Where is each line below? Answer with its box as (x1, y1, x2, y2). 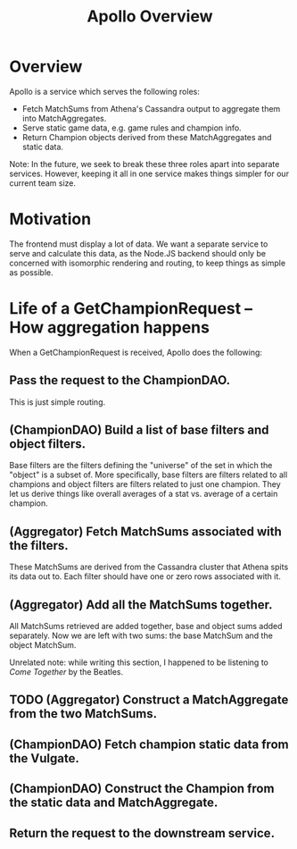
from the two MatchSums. (9, 706, 158, 721)
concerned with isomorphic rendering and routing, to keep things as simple (9, 257, 286, 268)
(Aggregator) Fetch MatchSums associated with (9, 524, 283, 539)
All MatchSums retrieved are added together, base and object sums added (9, 621, 283, 632)
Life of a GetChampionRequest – (9, 298, 252, 319)
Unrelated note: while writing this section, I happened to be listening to (9, 657, 269, 668)
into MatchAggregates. (21, 113, 107, 123)
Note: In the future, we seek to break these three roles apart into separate (9, 158, 280, 169)
